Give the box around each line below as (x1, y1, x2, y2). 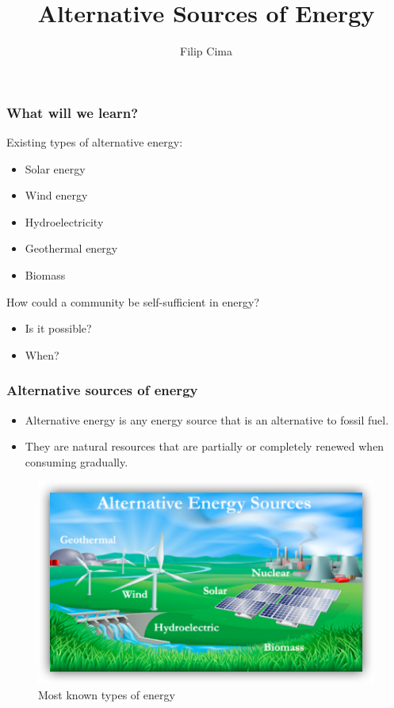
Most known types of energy (38, 686, 175, 702)
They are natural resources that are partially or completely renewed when (25, 438, 384, 455)
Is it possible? (25, 320, 92, 337)
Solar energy (25, 160, 86, 177)
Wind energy (25, 187, 88, 204)
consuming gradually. (25, 453, 128, 470)
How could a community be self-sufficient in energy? (6, 293, 260, 310)
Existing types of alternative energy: (6, 134, 183, 150)
